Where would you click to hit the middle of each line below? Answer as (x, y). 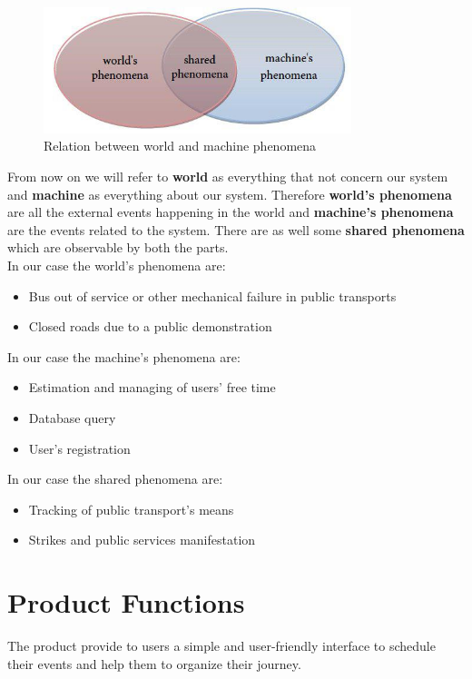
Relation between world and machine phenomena (180, 146)
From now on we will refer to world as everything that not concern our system (228, 177)
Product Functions (126, 602)
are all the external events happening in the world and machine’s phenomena (231, 212)
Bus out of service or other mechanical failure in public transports (212, 295)
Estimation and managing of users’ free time (152, 387)
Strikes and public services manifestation (142, 540)
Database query (72, 418)
